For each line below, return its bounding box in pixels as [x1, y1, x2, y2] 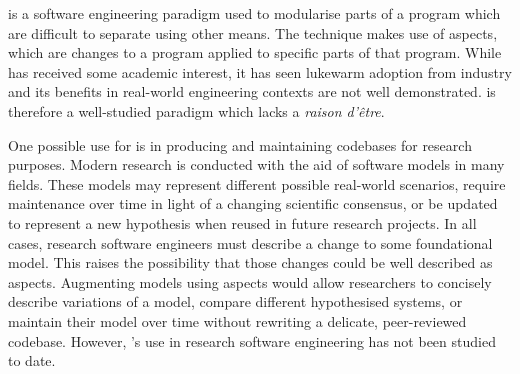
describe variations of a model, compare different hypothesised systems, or [8, 291, 463, 312]
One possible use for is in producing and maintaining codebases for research [8, 134, 472, 155]
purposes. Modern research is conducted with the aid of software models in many [8, 154, 505, 175]
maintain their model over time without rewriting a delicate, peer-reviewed [8, 310, 467, 331]
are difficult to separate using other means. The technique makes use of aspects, [8, 22, 498, 43]
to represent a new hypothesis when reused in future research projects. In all [8, 212, 477, 233]
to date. [8, 350, 56, 371]
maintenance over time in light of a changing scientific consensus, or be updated [8, 193, 498, 214]
